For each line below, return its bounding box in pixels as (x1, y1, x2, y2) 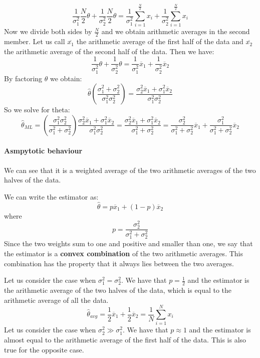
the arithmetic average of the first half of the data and (76, 36, 243, 47)
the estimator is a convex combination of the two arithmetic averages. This (4, 248, 243, 259)
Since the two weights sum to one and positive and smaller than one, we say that (4, 238, 253, 249)
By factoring (4, 73, 43, 83)
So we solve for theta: (4, 104, 70, 115)
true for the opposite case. (4, 344, 84, 354)
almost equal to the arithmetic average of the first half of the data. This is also (4, 334, 246, 344)
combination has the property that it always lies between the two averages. (4, 258, 234, 268)
